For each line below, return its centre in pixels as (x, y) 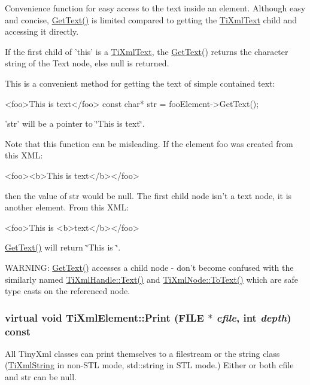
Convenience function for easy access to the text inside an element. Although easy (155, 8)
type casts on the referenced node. (68, 291)
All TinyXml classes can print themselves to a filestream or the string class (142, 353)
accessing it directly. (42, 31)
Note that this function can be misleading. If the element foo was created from (149, 143)
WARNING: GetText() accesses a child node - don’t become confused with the (149, 267)
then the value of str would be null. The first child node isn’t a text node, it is (148, 195)
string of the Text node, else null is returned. (87, 63)
